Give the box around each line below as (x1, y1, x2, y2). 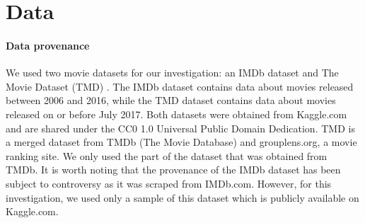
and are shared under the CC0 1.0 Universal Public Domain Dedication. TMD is (6, 120, 355, 135)
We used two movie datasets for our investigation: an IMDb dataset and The (6, 65, 339, 80)
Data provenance (6, 38, 90, 52)
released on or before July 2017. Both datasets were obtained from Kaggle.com (6, 106, 347, 121)
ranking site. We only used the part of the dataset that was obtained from (6, 148, 328, 163)
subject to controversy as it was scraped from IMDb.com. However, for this (6, 176, 332, 190)
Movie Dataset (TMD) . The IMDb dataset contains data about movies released (6, 79, 354, 93)
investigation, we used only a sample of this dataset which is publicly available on (6, 190, 359, 205)
